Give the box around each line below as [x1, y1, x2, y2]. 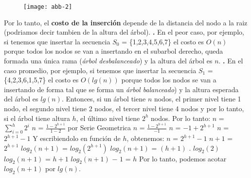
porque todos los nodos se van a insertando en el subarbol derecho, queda [4, 46, 223, 56]
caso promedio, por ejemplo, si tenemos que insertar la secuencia [4, 65, 197, 75]
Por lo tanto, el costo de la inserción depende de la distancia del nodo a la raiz [4, 17, 248, 27]
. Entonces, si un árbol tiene [61, 94, 146, 104]
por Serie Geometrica [68, 122, 131, 133]
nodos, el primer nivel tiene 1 [154, 94, 241, 104]
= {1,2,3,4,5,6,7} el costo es [122, 36, 204, 46]
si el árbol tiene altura [4, 113, 70, 123]
